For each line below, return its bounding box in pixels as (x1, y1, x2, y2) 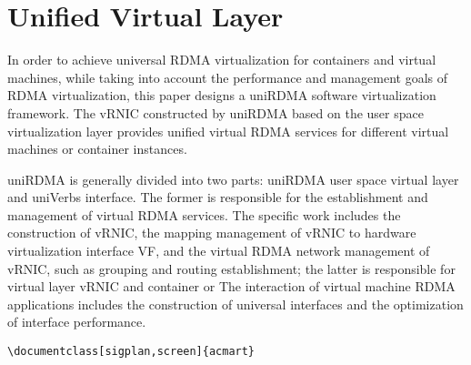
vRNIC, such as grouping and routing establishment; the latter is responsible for (7, 259, 456, 278)
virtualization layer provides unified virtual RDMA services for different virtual (7, 121, 449, 140)
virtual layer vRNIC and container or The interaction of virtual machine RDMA (7, 277, 456, 296)
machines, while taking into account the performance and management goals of (7, 67, 447, 86)
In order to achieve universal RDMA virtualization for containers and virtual (7, 50, 436, 69)
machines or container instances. (7, 139, 187, 158)
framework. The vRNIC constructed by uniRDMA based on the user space (7, 103, 424, 122)
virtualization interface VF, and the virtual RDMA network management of (7, 241, 430, 260)
